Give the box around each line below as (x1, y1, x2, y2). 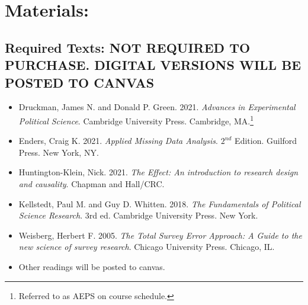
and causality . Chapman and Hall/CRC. (18, 177, 165, 190)
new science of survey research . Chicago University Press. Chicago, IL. (18, 240, 275, 253)
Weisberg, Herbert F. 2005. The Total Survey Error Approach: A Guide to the (18, 229, 302, 241)
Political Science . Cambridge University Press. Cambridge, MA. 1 (18, 113, 254, 127)
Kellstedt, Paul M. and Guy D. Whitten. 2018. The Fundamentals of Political (18, 197, 301, 210)
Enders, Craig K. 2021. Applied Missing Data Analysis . (18, 134, 218, 147)
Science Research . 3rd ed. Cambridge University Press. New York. (18, 209, 258, 221)
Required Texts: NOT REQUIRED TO (5, 38, 251, 56)
